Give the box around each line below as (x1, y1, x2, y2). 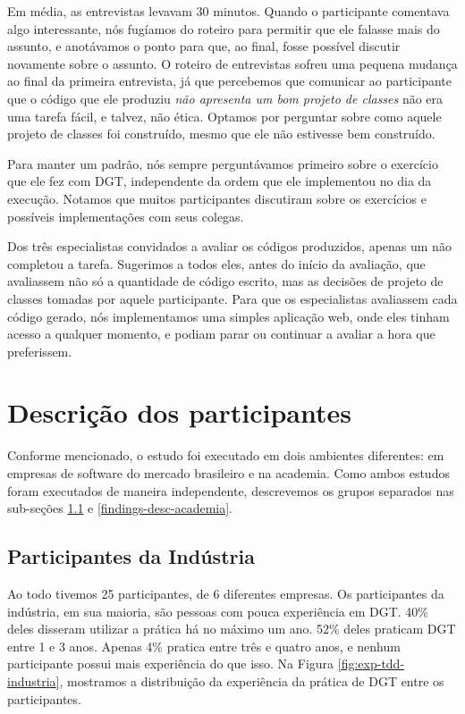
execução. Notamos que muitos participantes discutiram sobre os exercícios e (7, 189, 427, 207)
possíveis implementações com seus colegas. (7, 206, 244, 225)
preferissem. (7, 341, 72, 360)
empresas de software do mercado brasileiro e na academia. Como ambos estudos (7, 464, 450, 482)
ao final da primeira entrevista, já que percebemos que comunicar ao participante (7, 71, 452, 90)
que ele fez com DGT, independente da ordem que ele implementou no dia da (7, 172, 432, 190)
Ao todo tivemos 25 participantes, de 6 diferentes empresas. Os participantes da (7, 584, 444, 602)
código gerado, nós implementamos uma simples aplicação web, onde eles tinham (7, 307, 450, 325)
